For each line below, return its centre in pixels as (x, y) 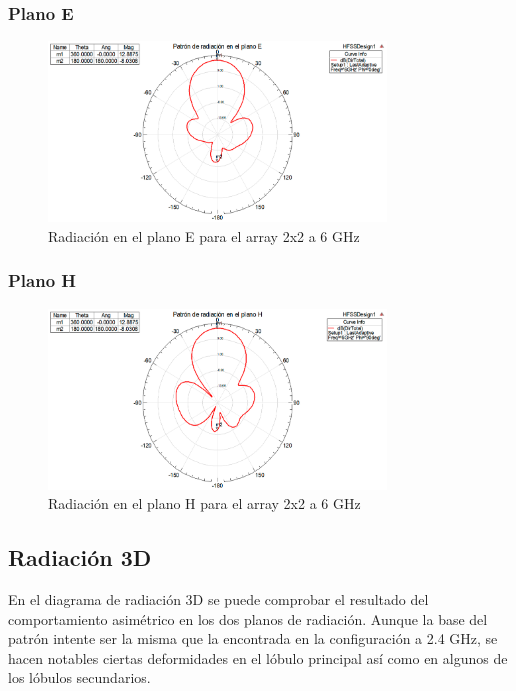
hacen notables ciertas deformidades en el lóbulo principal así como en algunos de (258, 657)
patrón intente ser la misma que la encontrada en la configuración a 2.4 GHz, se (253, 638)
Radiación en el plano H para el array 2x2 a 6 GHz (204, 503)
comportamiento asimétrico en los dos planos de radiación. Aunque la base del (248, 618)
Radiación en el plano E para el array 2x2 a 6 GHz (204, 235)
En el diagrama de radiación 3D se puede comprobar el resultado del (218, 599)
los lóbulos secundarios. (79, 677)
